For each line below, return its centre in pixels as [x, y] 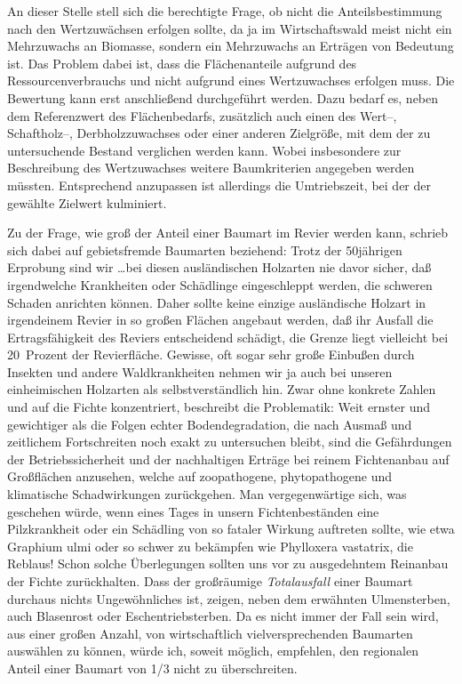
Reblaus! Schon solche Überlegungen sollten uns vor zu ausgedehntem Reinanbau [228, 563]
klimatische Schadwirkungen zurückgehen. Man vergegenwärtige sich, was [207, 494]
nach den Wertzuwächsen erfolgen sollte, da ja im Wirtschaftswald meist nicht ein [230, 28]
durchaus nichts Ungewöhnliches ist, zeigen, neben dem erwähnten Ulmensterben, [229, 598]
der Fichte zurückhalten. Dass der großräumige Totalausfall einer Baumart [210, 581]
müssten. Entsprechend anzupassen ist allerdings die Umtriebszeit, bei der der [219, 185]
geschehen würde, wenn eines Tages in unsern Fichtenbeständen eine [193, 511]
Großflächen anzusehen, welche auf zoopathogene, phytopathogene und [200, 476]
